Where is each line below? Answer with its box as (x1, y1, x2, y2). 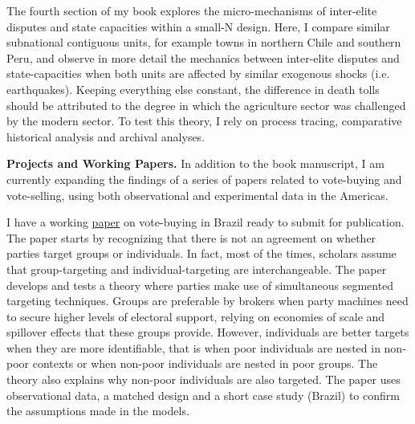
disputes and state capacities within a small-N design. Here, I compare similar (6, 18, 390, 35)
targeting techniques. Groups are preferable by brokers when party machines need (6, 292, 409, 309)
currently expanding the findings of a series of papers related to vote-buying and (6, 170, 402, 187)
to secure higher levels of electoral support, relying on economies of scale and (6, 308, 385, 324)
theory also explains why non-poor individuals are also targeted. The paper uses (6, 371, 401, 388)
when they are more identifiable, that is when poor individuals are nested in (6, 339, 380, 356)
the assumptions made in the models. (6, 402, 189, 419)
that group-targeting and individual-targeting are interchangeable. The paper (6, 260, 387, 277)
